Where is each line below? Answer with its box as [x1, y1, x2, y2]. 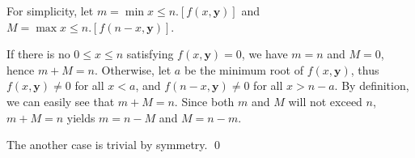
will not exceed [288, 92, 362, 109]
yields [66, 109, 95, 126]
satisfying [126, 45, 174, 62]
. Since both [174, 92, 235, 109]
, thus [350, 61, 379, 78]
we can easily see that [6, 92, 115, 109]
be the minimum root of [184, 61, 303, 78]
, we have [241, 45, 288, 62]
